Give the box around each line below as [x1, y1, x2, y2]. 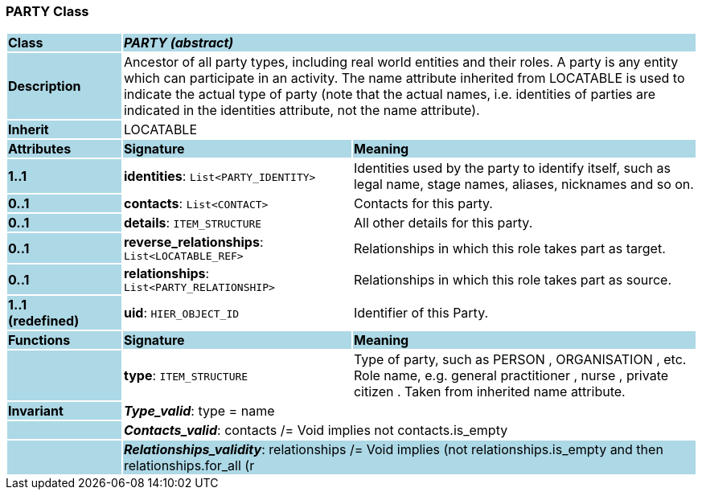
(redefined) [8, 313, 80, 330]
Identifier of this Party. [353, 305, 489, 322]
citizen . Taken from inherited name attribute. [353, 383, 626, 400]
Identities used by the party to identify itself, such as [353, 160, 671, 177]
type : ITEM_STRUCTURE [123, 367, 248, 384]
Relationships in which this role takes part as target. [353, 240, 666, 256]
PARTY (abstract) [123, 35, 234, 51]
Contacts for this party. [353, 195, 493, 212]
